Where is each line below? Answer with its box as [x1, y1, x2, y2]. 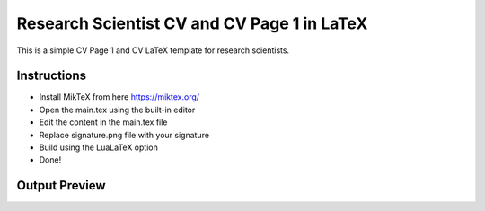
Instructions [16, 68, 87, 84]
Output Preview [16, 178, 107, 193]
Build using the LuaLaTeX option [39, 142, 159, 153]
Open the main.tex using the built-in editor [39, 104, 196, 115]
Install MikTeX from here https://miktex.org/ [39, 92, 200, 102]
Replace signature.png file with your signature [39, 129, 210, 140]
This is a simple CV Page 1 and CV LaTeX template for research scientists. [16, 45, 290, 56]
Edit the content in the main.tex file [39, 117, 168, 127]
